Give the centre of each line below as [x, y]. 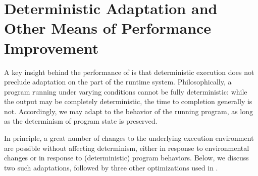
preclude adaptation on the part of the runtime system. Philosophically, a [118, 82]
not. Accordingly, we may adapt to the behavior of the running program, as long [129, 111]
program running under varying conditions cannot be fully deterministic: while [126, 91]
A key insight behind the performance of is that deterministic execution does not [129, 72]
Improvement [51, 48]
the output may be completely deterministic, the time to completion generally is [128, 101]
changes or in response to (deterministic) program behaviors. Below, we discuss [126, 158]
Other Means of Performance [108, 28]
